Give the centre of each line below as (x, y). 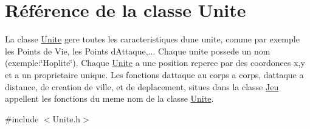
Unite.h (67, 118)
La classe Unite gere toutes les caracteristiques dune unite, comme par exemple (152, 39)
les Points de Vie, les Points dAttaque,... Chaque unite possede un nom (138, 51)
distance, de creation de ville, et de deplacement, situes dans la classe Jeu (142, 86)
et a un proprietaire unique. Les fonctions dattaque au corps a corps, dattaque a (154, 74)
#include (22, 118)
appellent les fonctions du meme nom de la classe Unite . (109, 98)
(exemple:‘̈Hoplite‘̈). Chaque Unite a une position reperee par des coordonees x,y (155, 63)
